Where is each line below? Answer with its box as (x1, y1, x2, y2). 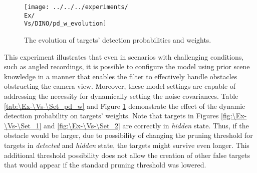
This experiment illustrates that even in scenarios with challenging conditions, (4, 51, 244, 62)
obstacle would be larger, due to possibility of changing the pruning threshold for (4, 130, 253, 140)
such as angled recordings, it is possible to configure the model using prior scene (4, 61, 250, 72)
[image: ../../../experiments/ (24, 4, 128, 11)
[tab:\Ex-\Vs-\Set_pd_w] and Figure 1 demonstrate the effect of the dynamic (4, 100, 245, 111)
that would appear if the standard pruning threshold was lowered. (4, 159, 206, 170)
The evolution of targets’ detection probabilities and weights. (24, 34, 211, 45)
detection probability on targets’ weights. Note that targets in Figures (4, 110, 219, 121)
